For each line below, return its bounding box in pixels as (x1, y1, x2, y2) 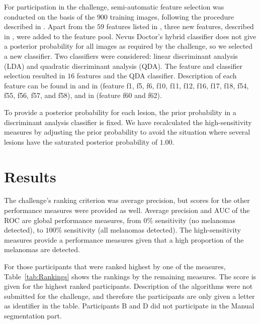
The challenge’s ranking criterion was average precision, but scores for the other (4, 195, 250, 205)
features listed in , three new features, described (106, 21, 254, 32)
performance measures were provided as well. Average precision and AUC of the (4, 205, 250, 215)
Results (4, 166, 56, 186)
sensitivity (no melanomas (155, 214, 236, 225)
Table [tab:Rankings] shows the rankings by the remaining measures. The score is (4, 271, 256, 281)
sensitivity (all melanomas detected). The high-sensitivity (64, 225, 241, 235)
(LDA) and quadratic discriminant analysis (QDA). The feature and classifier (4, 60, 243, 71)
